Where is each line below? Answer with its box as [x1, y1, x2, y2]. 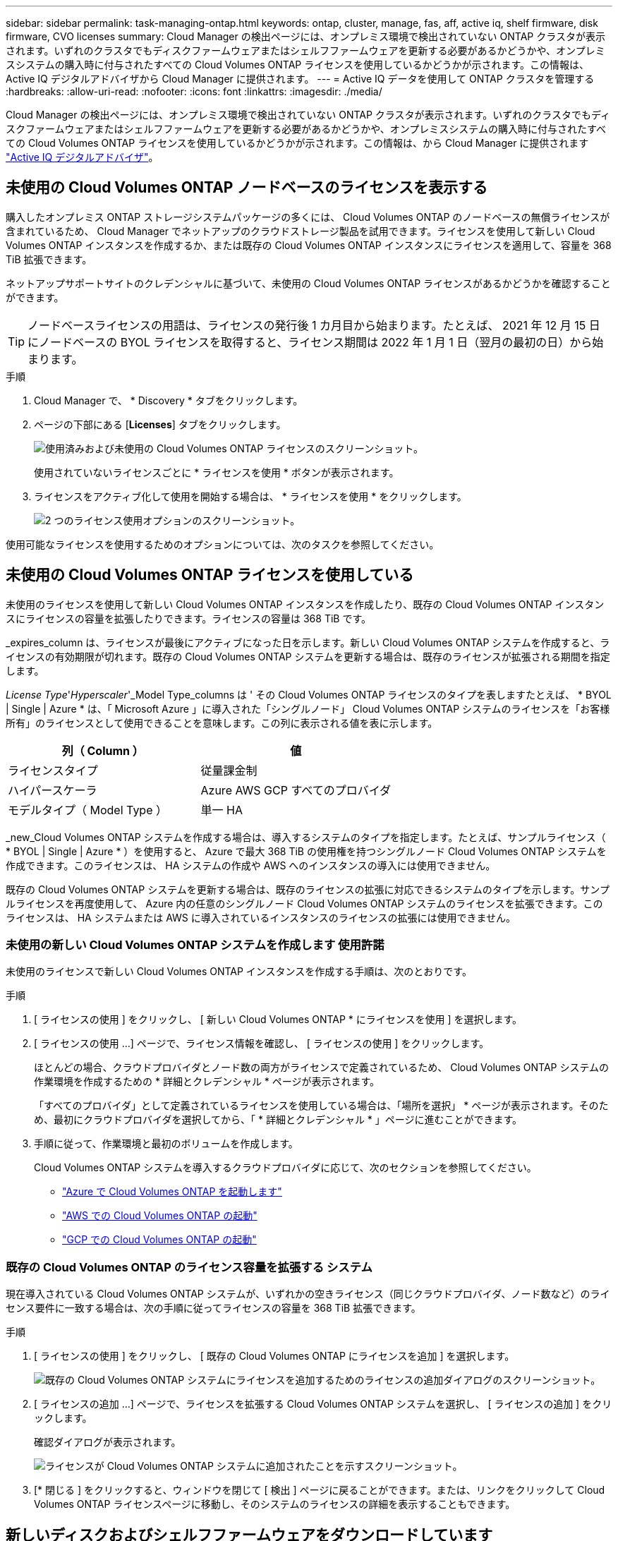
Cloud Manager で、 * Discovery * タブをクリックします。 [34, 394, 303, 406]
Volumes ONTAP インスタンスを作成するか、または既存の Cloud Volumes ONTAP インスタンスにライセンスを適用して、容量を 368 [6, 238, 612, 251]
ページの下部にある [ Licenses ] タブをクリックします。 [34, 418, 286, 430]
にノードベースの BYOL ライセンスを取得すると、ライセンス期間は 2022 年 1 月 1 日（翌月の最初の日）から [28, 334, 593, 349]
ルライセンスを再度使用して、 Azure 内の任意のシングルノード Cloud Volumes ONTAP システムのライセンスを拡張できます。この [6, 897, 603, 910]
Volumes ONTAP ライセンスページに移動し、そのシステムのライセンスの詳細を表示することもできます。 [34, 1498, 516, 1511]
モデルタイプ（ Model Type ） [8, 802, 167, 817]
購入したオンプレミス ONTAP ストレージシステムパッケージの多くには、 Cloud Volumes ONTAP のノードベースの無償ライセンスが [6, 210, 610, 223]
